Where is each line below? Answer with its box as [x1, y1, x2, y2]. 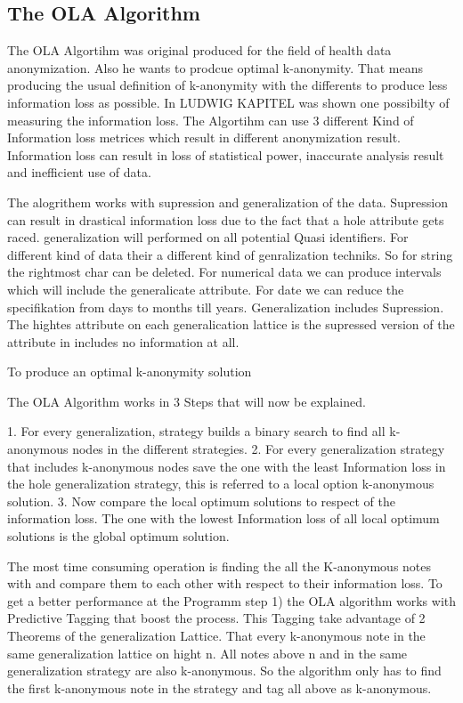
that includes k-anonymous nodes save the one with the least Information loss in [7, 457, 446, 475]
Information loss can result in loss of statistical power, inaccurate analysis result [7, 145, 444, 164]
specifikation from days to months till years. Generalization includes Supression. [7, 297, 444, 316]
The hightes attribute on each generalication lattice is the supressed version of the [7, 315, 455, 334]
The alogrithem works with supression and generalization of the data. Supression [7, 192, 448, 211]
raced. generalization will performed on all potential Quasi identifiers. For [7, 228, 409, 246]
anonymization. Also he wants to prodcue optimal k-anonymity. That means [7, 58, 423, 77]
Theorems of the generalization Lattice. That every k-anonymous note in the [7, 626, 426, 645]
